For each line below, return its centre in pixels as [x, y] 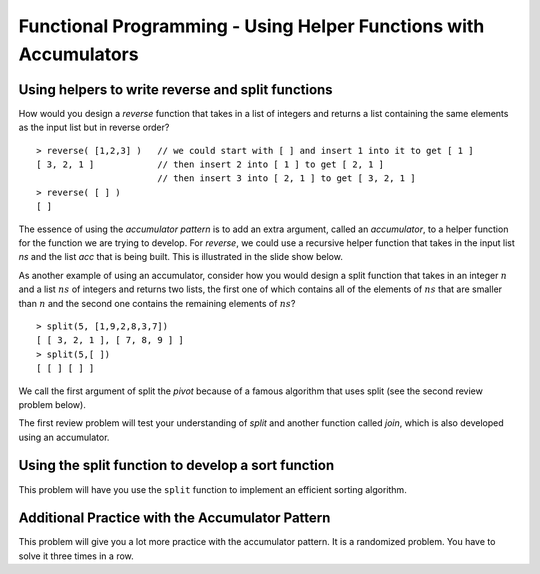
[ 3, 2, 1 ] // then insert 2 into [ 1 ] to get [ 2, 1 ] [210, 164]
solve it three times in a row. [76, 556]
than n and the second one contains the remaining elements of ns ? [157, 303]
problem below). [52, 404]
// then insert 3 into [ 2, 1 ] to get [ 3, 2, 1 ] [286, 178]
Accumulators [78, 54]
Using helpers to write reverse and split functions [176, 89]
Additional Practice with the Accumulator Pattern [174, 518]
